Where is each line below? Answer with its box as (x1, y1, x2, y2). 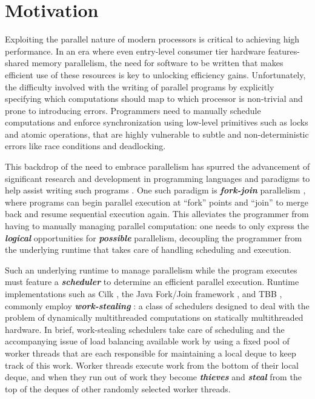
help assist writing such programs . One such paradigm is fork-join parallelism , (5, 184, 306, 196)
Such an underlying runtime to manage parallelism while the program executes (5, 263, 297, 276)
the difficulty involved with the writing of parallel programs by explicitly (5, 80, 274, 93)
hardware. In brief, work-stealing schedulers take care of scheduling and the (5, 323, 285, 335)
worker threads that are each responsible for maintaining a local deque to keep (5, 346, 296, 359)
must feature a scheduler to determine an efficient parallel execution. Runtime (5, 275, 299, 288)
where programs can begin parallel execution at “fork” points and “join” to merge (5, 195, 308, 208)
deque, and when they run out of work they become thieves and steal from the (5, 370, 302, 383)
